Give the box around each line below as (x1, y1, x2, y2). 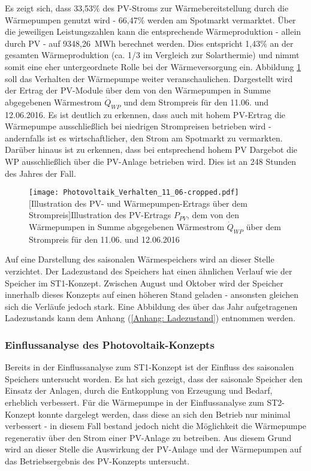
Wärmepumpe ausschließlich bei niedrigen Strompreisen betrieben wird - (5, 120, 271, 132)
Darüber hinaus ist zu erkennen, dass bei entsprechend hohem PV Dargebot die (5, 143, 298, 156)
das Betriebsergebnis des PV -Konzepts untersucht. (5, 454, 190, 467)
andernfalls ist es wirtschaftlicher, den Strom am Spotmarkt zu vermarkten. (5, 131, 283, 144)
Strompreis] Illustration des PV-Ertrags (29, 209, 171, 221)
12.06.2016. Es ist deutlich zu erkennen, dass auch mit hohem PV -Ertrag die (5, 108, 286, 120)
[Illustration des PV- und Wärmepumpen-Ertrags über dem (29, 197, 247, 209)
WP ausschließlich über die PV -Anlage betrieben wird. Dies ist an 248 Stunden (5, 155, 297, 167)
